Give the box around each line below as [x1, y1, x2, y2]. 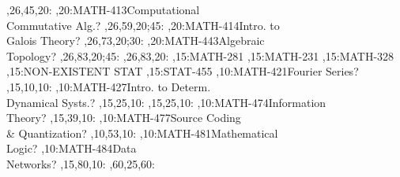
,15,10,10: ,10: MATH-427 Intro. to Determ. [6, 78, 211, 94]
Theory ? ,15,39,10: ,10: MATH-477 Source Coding [6, 109, 241, 126]
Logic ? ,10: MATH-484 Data [6, 140, 137, 157]
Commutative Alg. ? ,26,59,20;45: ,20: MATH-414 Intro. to [6, 17, 280, 33]
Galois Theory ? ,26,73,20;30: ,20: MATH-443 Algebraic [6, 32, 265, 49]
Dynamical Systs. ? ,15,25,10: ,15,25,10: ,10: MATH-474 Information [6, 94, 326, 110]
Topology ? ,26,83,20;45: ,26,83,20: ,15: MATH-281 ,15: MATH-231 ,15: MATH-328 [6, 47, 394, 64]
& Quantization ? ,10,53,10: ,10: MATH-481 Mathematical [6, 124, 278, 141]
